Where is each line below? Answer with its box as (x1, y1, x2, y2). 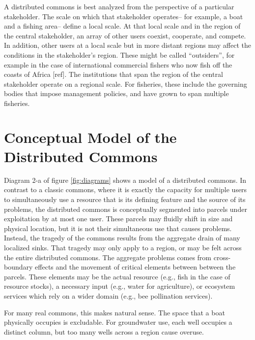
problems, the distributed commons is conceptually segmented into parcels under (4, 204, 247, 214)
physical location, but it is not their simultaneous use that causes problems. (4, 223, 232, 233)
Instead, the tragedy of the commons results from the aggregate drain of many (4, 233, 240, 243)
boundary (4, 262, 33, 272)
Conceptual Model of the (4, 127, 177, 147)
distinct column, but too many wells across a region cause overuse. (4, 326, 204, 337)
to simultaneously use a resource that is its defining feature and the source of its (4, 194, 246, 204)
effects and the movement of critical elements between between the (35, 262, 236, 272)
